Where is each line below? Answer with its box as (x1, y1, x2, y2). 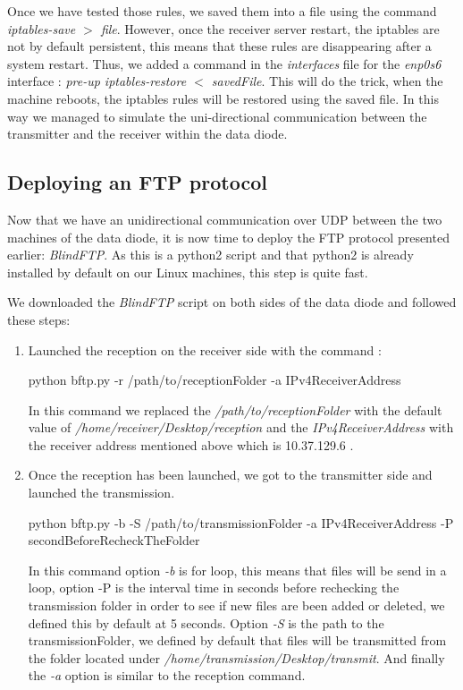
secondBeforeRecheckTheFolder (28, 531, 200, 549)
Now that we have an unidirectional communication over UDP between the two (7, 209, 442, 228)
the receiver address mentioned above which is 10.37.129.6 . (28, 435, 354, 454)
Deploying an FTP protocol (7, 168, 267, 196)
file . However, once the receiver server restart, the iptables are (100, 19, 440, 38)
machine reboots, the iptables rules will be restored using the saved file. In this (7, 89, 439, 107)
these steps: (7, 310, 71, 328)
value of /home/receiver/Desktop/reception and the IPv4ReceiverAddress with (28, 418, 454, 437)
